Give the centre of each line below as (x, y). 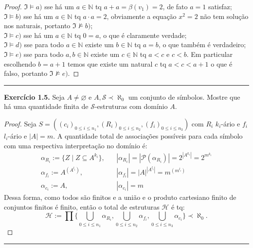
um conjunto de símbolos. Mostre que (184, 97)
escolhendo (20, 63)
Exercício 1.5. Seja (34, 97)
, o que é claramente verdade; (143, 35)
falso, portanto (26, 73)
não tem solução (224, 16)
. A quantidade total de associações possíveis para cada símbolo (148, 135)
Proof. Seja (20, 123)
